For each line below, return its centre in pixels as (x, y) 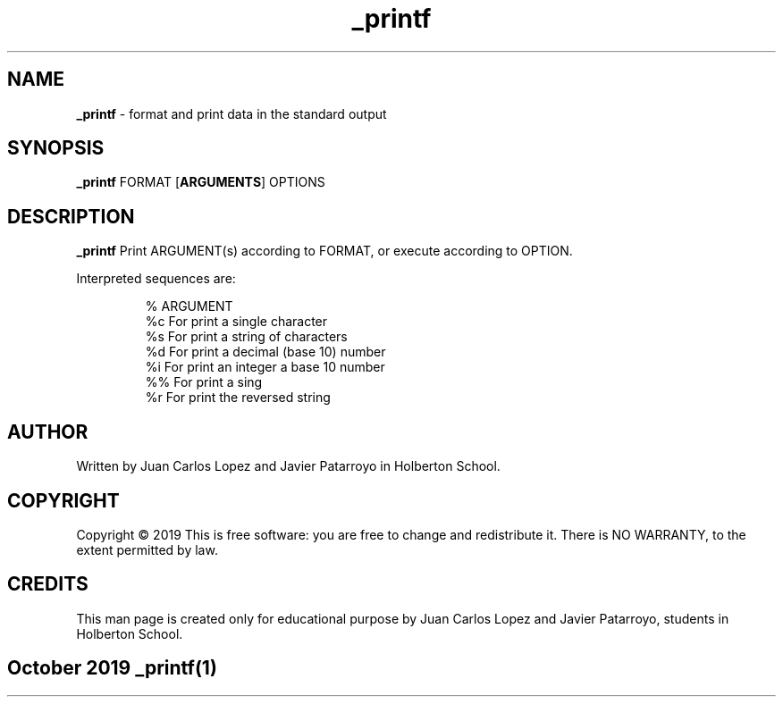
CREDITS (48, 584)
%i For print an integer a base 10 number (265, 367)
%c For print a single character (236, 322)
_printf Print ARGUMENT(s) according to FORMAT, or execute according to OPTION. (324, 251)
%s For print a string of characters (246, 337)
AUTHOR (48, 432)
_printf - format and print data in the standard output (232, 113)
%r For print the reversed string (238, 398)
